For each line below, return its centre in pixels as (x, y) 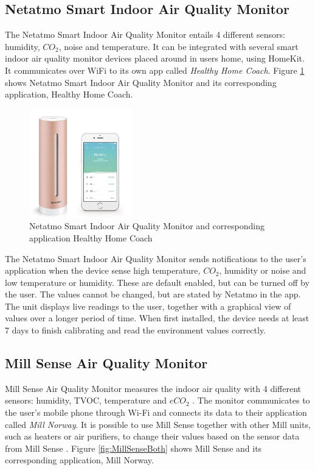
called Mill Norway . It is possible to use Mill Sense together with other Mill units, (158, 424)
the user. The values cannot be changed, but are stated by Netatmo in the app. (153, 294)
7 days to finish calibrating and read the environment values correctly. (136, 330)
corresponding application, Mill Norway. (79, 460)
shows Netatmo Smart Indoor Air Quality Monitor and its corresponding (141, 82)
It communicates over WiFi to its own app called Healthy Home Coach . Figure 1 (155, 70)
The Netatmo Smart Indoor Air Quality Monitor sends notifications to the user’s (156, 258)
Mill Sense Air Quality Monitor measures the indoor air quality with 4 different (153, 388)
